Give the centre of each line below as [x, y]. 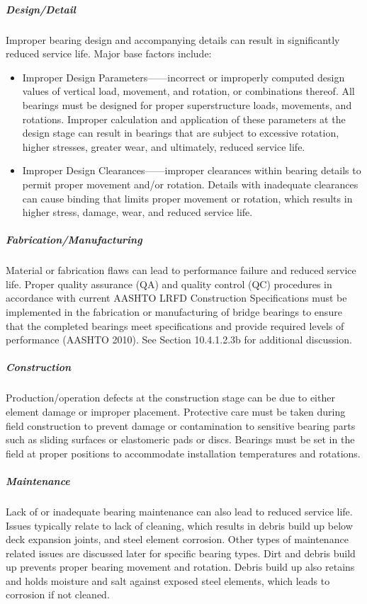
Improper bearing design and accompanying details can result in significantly [173, 39]
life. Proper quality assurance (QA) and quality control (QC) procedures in [169, 284]
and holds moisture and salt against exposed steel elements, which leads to [168, 580]
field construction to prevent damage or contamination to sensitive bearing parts [181, 425]
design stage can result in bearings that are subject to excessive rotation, [181, 133]
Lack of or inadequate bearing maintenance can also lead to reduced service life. [179, 511]
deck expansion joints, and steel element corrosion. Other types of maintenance [177, 539]
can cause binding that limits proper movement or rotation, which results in [187, 198]
